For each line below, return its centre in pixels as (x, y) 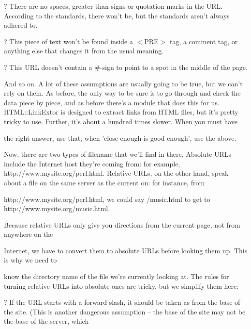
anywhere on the (29, 234)
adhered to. (21, 25)
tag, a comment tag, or (204, 41)
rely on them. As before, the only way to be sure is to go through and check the (122, 93)
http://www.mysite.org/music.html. (57, 208)
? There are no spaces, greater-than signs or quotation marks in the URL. (113, 6)
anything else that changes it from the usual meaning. (84, 51)
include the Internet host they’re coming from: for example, (92, 163)
